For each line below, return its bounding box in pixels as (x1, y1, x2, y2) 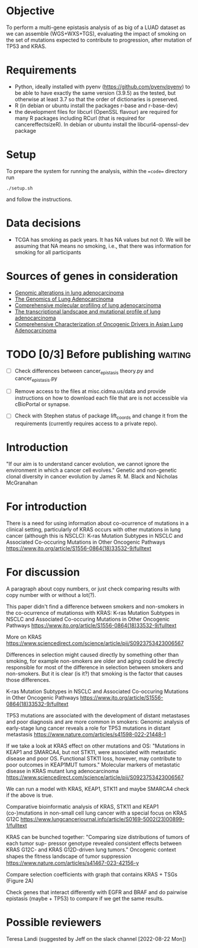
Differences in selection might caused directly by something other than (6, 651, 179, 658)
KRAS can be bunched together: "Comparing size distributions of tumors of (6, 833, 190, 840)
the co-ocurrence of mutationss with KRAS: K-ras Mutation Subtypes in (6, 609, 180, 616)
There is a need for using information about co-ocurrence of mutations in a (6, 519, 189, 526)
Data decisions (6, 216, 81, 229)
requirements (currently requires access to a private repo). (14, 420, 158, 427)
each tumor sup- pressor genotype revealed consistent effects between (6, 840, 182, 847)
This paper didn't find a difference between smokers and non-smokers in (6, 603, 184, 610)
